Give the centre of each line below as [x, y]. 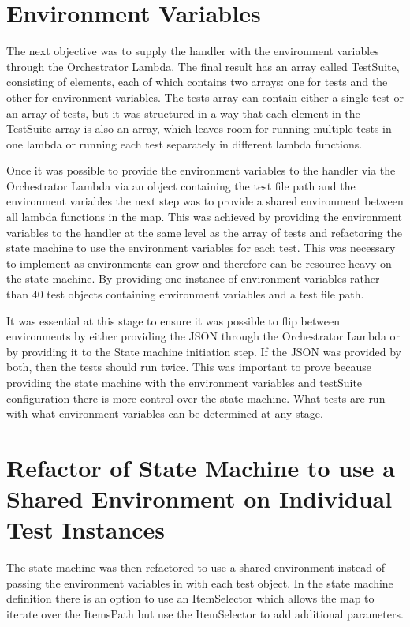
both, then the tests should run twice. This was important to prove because [189, 367]
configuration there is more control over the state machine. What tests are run [196, 398]
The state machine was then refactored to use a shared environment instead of [196, 567]
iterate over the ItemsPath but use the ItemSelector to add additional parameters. [205, 614]
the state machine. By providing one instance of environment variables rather [193, 278]
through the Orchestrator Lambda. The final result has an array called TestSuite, [203, 66]
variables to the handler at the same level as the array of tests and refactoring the [204, 232]
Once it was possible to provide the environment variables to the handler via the [201, 170]
